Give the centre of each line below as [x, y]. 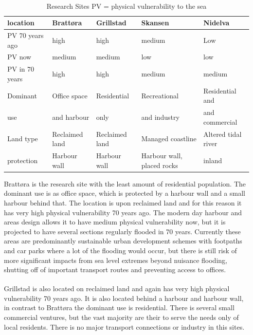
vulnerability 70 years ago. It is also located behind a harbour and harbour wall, [124, 298]
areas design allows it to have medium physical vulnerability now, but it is [115, 222]
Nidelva [217, 23]
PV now [19, 57]
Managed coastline [169, 139]
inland [213, 160]
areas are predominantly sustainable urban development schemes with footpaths [123, 241]
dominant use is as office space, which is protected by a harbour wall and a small [125, 193]
